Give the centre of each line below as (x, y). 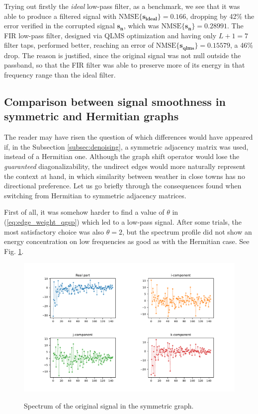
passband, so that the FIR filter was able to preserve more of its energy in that (125, 65)
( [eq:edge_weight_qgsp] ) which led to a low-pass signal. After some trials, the (123, 221)
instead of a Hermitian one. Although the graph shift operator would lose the (122, 156)
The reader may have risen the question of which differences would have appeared (129, 137)
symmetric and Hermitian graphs (91, 116)
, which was (141, 26)
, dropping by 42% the (220, 16)
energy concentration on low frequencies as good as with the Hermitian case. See (127, 241)
